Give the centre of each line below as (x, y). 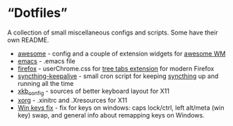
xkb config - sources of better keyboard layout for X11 (93, 92)
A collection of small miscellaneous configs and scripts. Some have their (113, 32)
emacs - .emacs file (46, 61)
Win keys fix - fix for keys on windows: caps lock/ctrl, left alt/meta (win (121, 108)
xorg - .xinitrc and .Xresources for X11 (72, 100)
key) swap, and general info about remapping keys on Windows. (111, 115)
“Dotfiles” (37, 13)
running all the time (46, 83)
